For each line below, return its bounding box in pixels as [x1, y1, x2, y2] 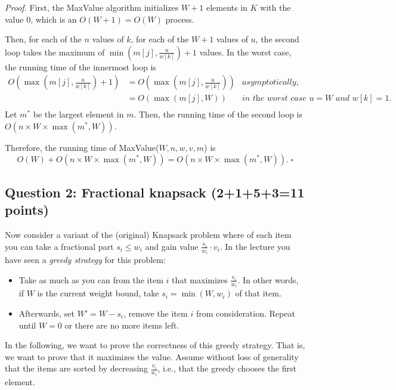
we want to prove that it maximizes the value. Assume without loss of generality [5, 350, 299, 363]
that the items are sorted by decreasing [5, 362, 148, 374]
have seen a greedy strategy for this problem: [5, 253, 166, 266]
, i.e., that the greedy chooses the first [157, 362, 296, 374]
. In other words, [237, 273, 299, 286]
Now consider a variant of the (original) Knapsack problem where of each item [5, 228, 292, 241]
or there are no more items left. [64, 318, 180, 331]
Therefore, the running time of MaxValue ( [5, 141, 159, 154]
